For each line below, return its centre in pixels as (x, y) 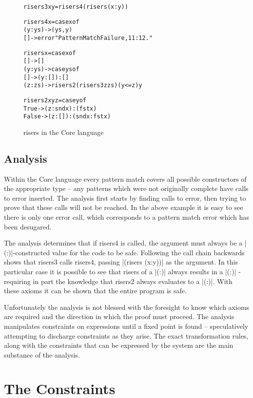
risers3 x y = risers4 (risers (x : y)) (76, 7)
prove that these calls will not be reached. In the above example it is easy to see (124, 207)
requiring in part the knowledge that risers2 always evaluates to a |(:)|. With (118, 281)
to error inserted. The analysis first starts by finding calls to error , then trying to (125, 198)
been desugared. (28, 226)
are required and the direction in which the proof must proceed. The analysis (119, 316)
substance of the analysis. (42, 354)
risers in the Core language (64, 132)
